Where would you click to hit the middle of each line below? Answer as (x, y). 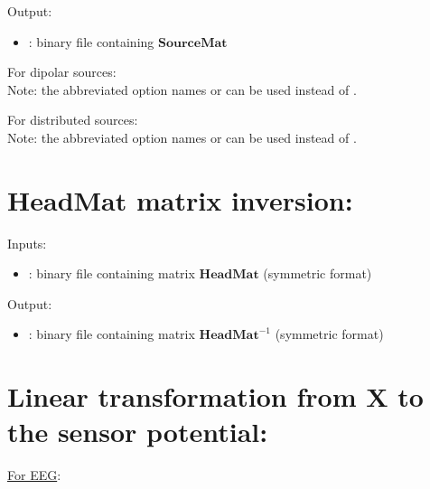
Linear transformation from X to (215, 396)
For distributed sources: (73, 120)
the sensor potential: (138, 432)
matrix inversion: (245, 199)
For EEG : (34, 475)
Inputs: (27, 243)
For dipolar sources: (62, 72)
